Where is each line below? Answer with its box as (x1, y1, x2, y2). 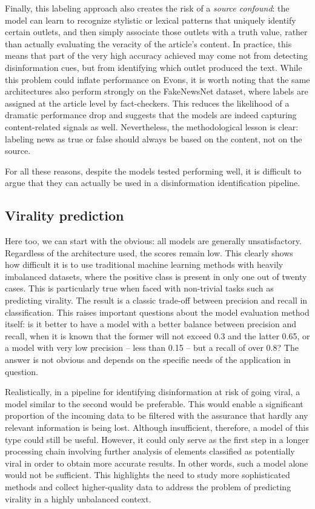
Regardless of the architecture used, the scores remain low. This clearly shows (5, 246, 293, 259)
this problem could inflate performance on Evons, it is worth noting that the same (5, 73, 310, 85)
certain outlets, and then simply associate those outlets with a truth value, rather (5, 25, 308, 38)
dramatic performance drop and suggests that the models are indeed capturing (5, 108, 297, 121)
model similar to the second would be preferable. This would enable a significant (5, 397, 303, 410)
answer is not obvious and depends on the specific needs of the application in (5, 353, 291, 366)
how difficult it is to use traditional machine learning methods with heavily (5, 258, 283, 271)
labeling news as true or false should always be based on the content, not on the (5, 132, 302, 145)
